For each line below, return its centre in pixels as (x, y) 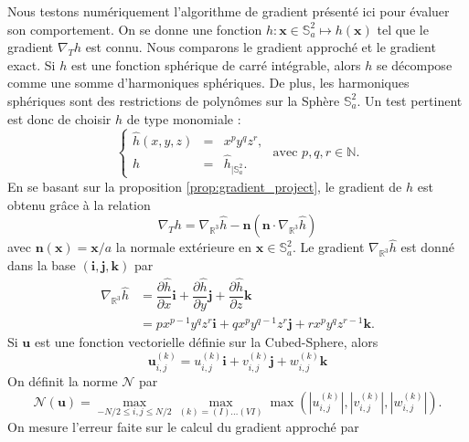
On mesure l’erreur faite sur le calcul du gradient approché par (183, 426)
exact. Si (32, 64)
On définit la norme (63, 380)
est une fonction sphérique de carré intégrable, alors (216, 64)
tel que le (403, 29)
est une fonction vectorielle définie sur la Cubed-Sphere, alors (206, 342)
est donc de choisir (59, 118)
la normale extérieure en (184, 247)
